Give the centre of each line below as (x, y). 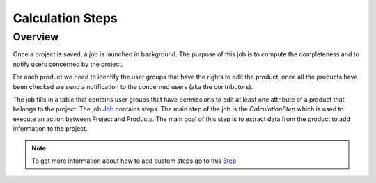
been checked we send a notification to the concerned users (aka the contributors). (133, 86)
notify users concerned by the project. (68, 64)
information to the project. (50, 129)
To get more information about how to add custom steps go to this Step (134, 161)
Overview (36, 37)
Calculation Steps (65, 18)
